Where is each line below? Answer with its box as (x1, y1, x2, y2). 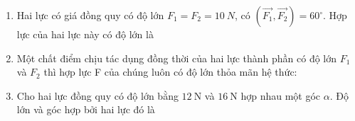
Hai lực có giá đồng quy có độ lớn (16, 8, 164, 22)
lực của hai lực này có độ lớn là (16, 27, 154, 41)
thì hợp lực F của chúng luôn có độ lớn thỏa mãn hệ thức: (43, 64, 297, 79)
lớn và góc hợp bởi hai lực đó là (16, 102, 155, 117)
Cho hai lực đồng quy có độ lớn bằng (16, 88, 179, 103)
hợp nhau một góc (240, 88, 321, 103)
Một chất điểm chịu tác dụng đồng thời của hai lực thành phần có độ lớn (16, 50, 337, 65)
